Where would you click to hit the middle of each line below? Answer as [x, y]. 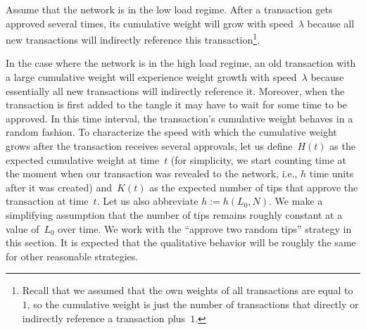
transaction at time [47, 201]
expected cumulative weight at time [83, 159]
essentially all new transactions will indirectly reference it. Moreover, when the [175, 90]
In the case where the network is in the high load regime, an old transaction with [181, 63]
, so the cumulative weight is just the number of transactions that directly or [193, 304]
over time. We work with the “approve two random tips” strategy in [205, 228]
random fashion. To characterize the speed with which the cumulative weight [171, 132]
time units [332, 173]
